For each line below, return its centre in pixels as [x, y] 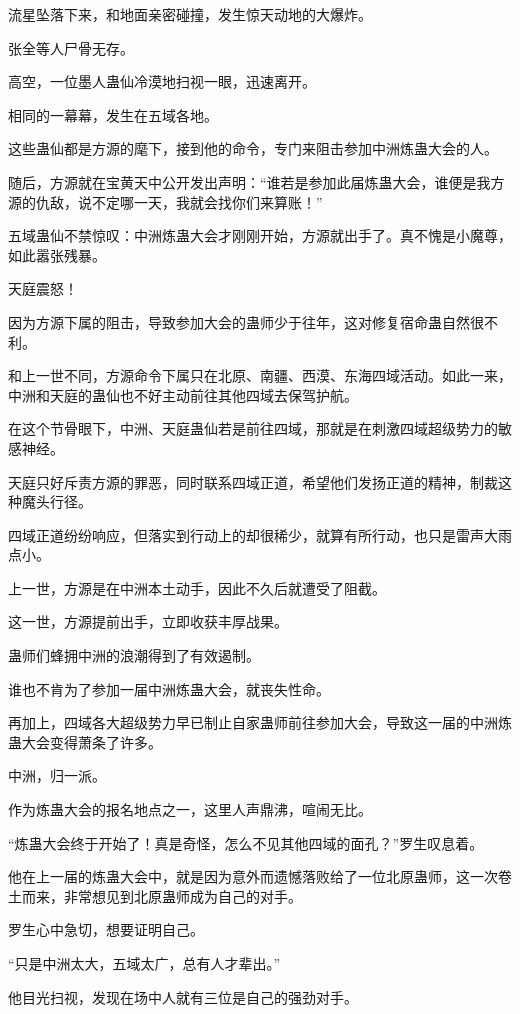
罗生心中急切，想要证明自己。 [106, 929]
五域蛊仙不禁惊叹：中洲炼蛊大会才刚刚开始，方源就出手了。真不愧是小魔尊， [260, 235]
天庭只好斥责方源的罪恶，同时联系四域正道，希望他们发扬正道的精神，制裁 [253, 481]
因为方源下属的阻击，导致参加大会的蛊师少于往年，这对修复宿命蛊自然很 [246, 321]
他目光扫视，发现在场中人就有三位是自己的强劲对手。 [183, 996]
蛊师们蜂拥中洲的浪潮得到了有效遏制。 [134, 655]
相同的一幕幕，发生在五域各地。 [113, 114]
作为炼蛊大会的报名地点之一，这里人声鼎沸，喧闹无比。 [190, 809]
